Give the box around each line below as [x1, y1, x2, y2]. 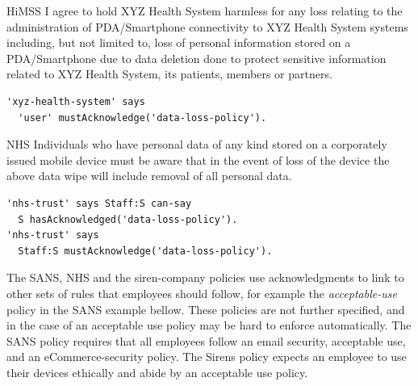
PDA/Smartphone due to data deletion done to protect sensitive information [6, 49, 387, 66]
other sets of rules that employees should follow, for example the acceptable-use [6, 284, 397, 301]
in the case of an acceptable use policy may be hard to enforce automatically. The [6, 317, 412, 334]
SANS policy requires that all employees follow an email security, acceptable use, [6, 332, 406, 349]
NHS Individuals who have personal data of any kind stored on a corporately [6, 136, 387, 153]
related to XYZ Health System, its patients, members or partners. [6, 65, 332, 82]
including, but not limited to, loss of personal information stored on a [6, 34, 351, 51]
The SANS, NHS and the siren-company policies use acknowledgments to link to [6, 269, 404, 286]
